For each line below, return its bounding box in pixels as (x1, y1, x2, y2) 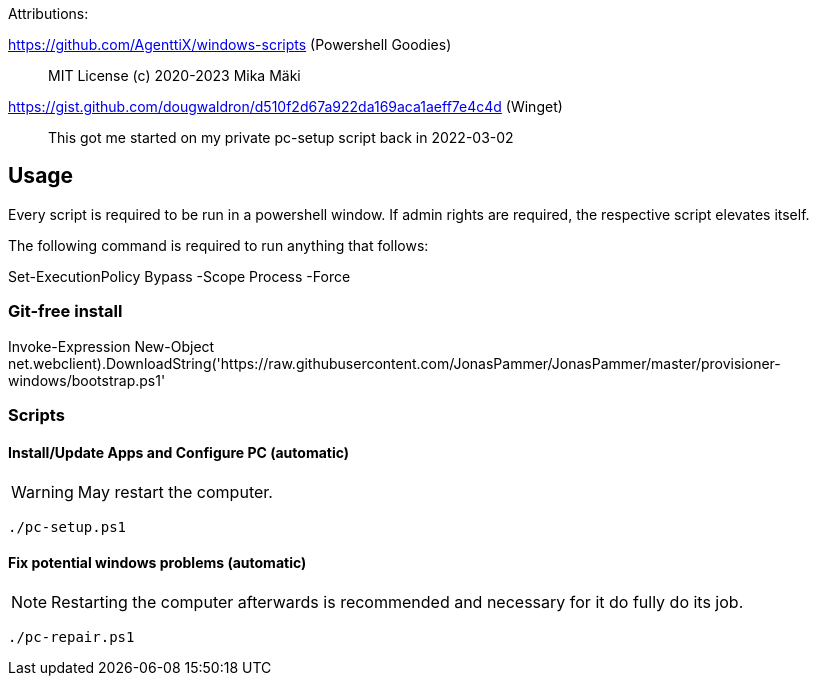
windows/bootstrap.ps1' (8, 371, 166, 389)
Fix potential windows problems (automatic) (8, 553, 307, 571)
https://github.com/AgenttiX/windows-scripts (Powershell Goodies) (8, 36, 452, 53)
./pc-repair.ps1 (8, 629, 135, 646)
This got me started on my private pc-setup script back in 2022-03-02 (48, 129, 514, 146)
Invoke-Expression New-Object (8, 337, 215, 355)
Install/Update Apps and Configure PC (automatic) (8, 443, 350, 461)
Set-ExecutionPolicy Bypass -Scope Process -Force (8, 267, 351, 285)
